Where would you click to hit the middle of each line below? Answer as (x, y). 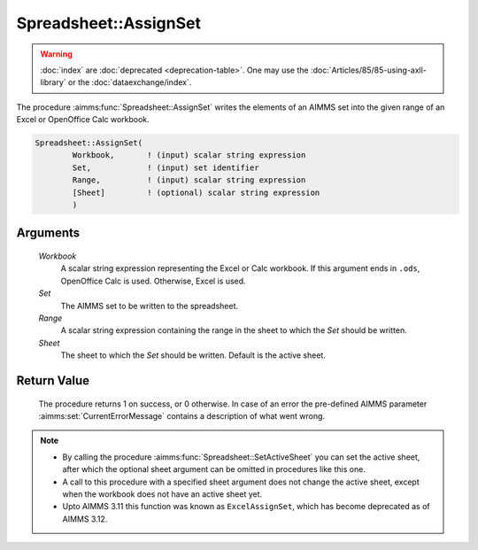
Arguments (48, 233)
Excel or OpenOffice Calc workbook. (83, 120)
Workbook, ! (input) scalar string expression (189, 155)
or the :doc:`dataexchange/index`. (130, 82)
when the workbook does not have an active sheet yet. (162, 494)
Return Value (53, 380)
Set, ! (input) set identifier (166, 167)
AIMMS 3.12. (85, 519)
